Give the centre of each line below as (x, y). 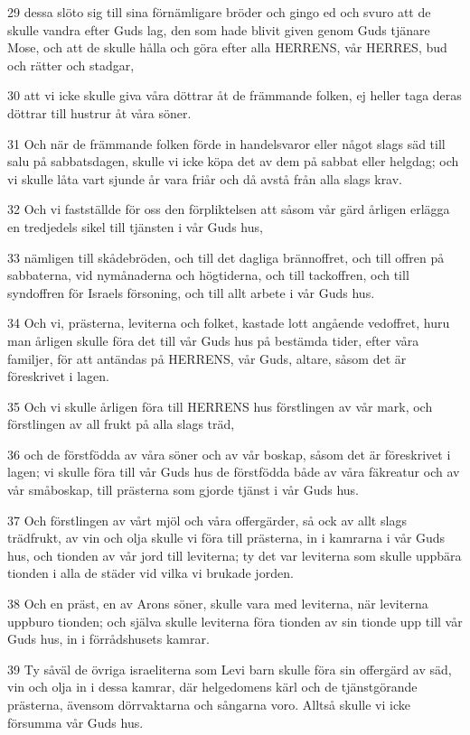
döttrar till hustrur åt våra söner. (99, 112)
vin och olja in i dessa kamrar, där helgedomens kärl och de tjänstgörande (212, 687)
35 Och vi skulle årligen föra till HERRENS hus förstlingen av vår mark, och (220, 406)
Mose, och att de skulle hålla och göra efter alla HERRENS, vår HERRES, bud (227, 47)
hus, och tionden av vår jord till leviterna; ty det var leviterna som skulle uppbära (235, 555)
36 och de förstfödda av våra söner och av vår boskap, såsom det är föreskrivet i (229, 454)
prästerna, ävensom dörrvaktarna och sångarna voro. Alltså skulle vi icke (209, 704)
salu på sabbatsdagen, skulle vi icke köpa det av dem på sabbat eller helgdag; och (233, 161)
